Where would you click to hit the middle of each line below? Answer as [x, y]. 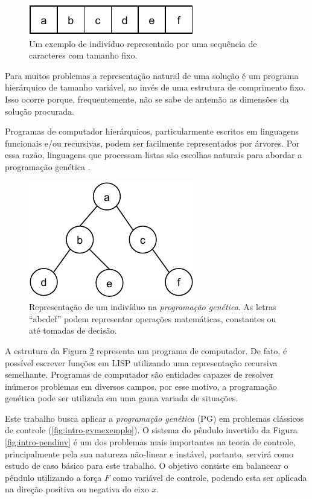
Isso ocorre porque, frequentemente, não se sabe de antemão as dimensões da [147, 99]
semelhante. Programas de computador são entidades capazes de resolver [139, 374]
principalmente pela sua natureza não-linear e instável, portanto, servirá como [149, 453]
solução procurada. [40, 111]
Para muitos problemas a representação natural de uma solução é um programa [152, 75]
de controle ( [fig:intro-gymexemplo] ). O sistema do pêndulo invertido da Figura [151, 430]
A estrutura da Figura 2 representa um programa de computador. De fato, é [146, 350]
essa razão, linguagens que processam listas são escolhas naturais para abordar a [154, 155]
